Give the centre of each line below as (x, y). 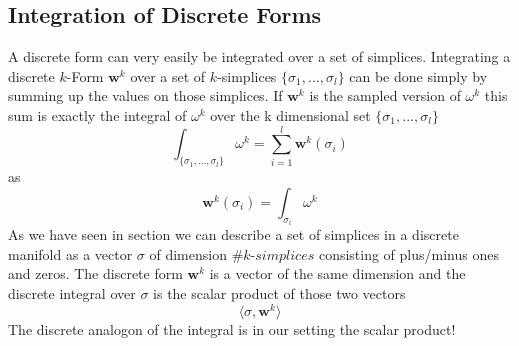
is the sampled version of (385, 95)
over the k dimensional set (290, 114)
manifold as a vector (70, 253)
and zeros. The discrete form (95, 273)
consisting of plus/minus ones (408, 253)
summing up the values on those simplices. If (145, 95)
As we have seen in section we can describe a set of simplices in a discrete (233, 234)
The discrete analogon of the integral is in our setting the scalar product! (232, 328)
